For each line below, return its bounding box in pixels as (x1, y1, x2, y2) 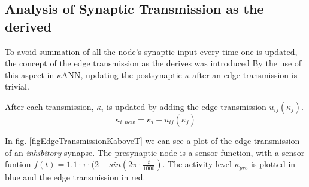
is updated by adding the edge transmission (107, 100, 266, 112)
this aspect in (5, 68, 54, 81)
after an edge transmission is (192, 68, 298, 81)
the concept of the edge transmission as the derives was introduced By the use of (5, 57, 302, 69)
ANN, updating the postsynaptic (61, 68, 182, 81)
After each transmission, (5, 100, 94, 112)
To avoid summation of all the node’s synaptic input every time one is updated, (5, 45, 298, 57)
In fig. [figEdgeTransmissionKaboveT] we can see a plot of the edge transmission (5, 134, 300, 146)
